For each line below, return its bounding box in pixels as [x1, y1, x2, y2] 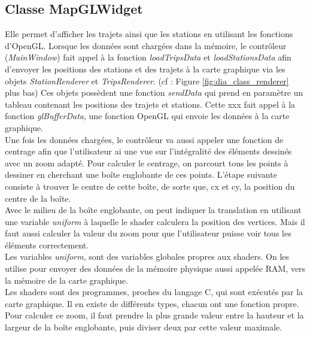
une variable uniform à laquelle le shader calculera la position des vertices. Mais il [5, 215, 305, 227]
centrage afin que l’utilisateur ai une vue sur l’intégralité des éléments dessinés [5, 145, 292, 157]
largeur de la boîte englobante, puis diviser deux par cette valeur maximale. [5, 321, 282, 333]
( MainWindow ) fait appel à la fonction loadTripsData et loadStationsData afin [5, 51, 291, 63]
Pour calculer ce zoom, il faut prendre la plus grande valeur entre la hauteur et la [5, 309, 304, 321]
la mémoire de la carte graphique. [5, 274, 128, 286]
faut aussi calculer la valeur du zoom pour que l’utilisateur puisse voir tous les [5, 227, 291, 239]
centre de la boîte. [5, 192, 71, 204]
